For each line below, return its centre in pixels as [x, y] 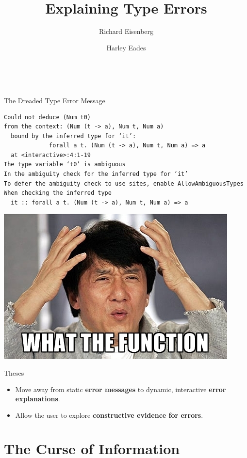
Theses [14, 373]
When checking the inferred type [58, 193]
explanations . [38, 399]
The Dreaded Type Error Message [55, 100]
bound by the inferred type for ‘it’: [74, 136]
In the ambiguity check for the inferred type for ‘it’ [96, 174]
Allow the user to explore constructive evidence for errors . [109, 415]
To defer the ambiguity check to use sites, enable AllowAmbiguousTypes [124, 183]
